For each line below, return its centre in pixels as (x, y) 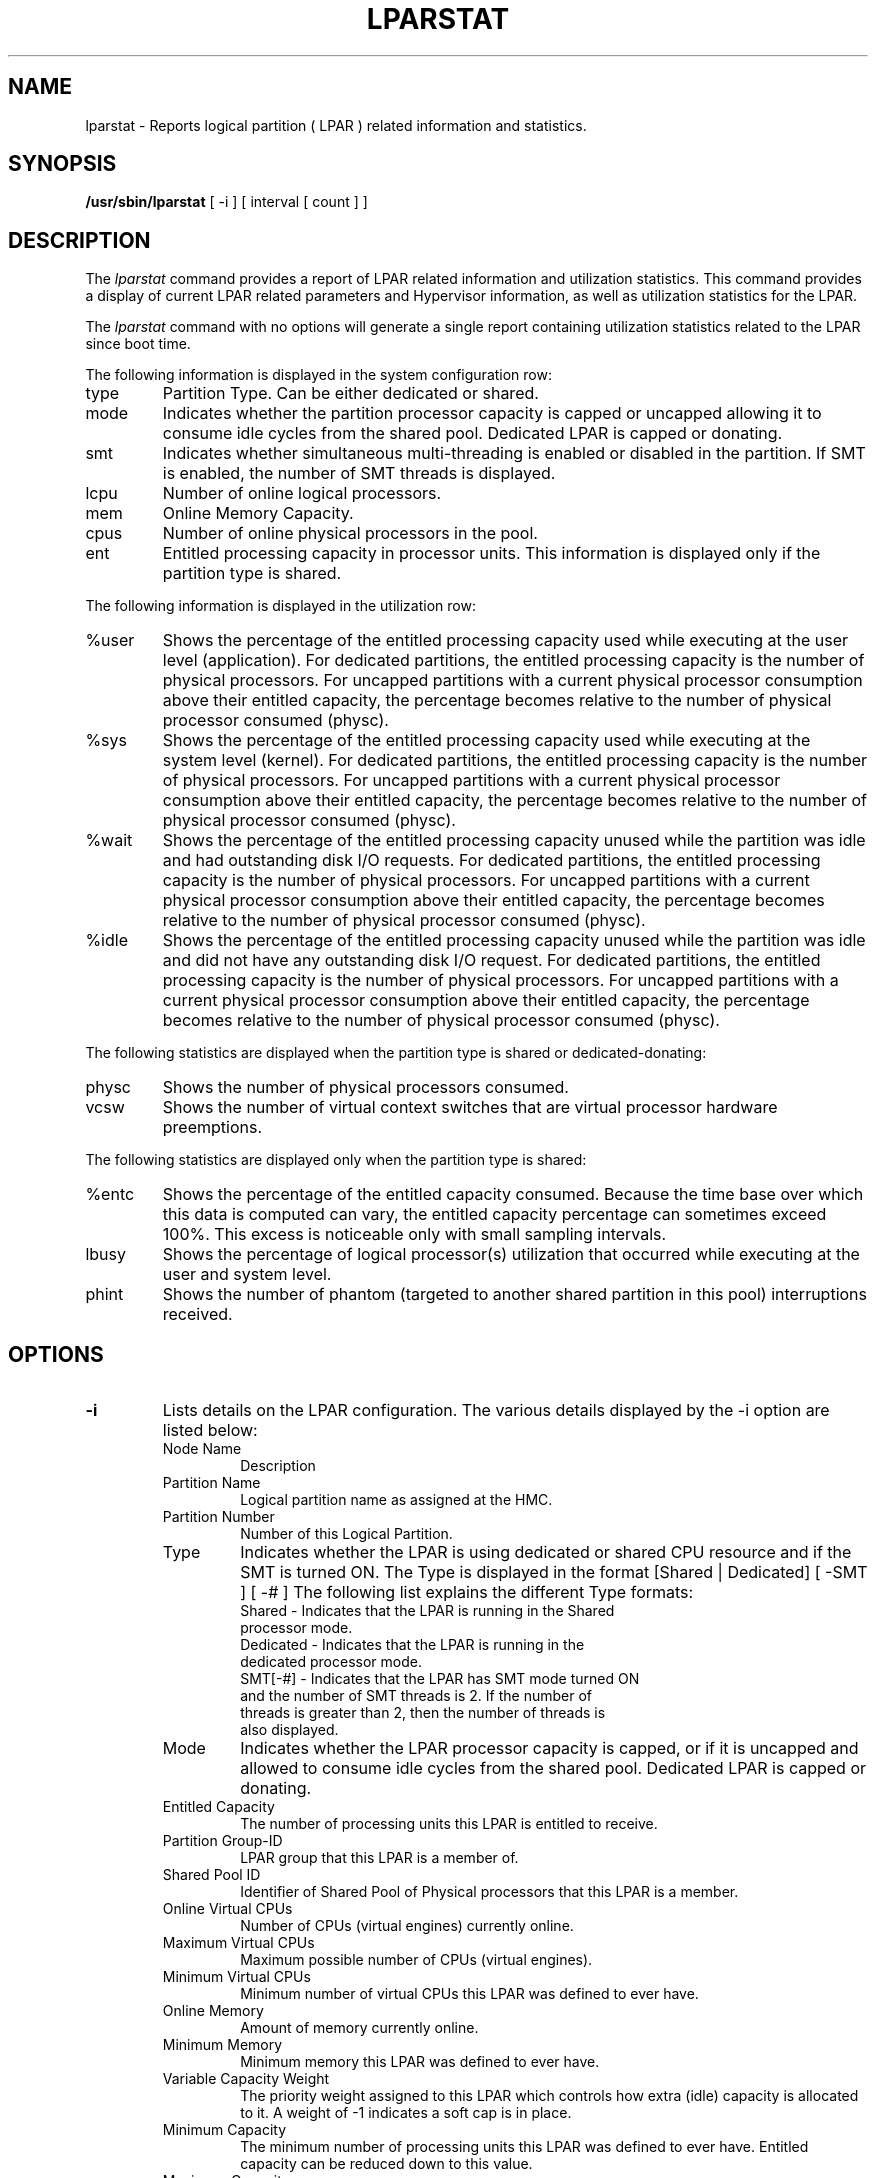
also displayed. (289, 1730)
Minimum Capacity (224, 2130)
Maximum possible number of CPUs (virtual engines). (416, 1960)
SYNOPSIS (62, 164)
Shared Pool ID (211, 1875)
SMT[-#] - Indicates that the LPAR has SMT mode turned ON (440, 1679)
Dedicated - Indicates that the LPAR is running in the (412, 1645)
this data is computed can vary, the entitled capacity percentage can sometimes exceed (494, 1214)
